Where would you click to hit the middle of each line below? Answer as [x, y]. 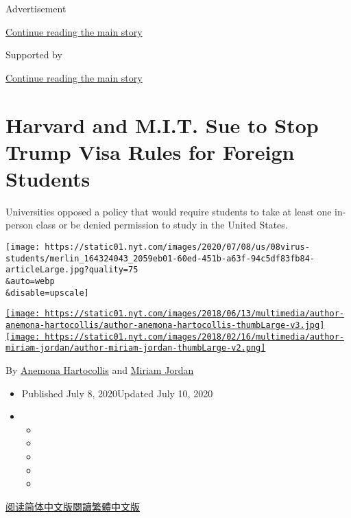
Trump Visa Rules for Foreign [150, 151]
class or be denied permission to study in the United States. [162, 225]
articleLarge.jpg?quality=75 [72, 270]
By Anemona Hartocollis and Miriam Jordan [100, 369]
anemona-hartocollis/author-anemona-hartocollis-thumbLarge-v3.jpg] [165, 325]
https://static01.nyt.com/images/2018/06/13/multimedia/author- [194, 314]
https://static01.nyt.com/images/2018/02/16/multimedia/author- [194, 337]
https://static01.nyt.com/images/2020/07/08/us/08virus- [177, 247]
